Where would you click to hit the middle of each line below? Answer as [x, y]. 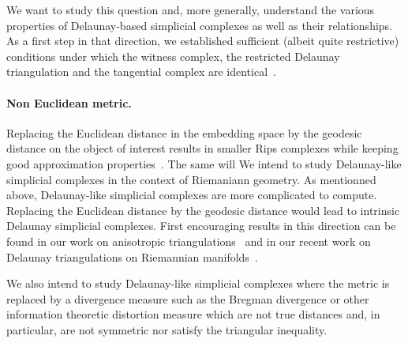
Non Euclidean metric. [69, 102]
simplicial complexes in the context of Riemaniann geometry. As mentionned [191, 179]
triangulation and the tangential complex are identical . [141, 72]
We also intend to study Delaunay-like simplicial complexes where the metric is [198, 283]
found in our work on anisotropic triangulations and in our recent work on [189, 241]
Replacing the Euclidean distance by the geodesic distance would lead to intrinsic [203, 210]
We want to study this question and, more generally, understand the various [191, 9]
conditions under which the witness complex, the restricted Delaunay [173, 56]
